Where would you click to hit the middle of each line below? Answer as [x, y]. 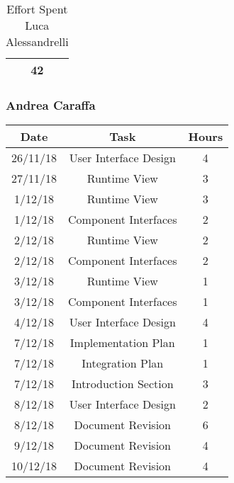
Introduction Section [122, 384]
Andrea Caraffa [51, 104]
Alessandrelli [37, 41]
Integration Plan [123, 363]
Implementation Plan [122, 343]
